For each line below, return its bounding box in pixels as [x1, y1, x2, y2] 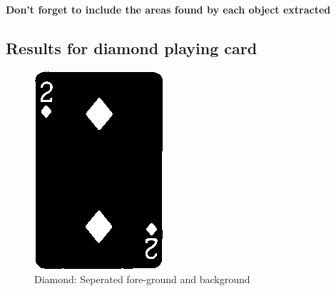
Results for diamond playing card [6, 36, 258, 58]
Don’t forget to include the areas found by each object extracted [6, 2, 331, 16]
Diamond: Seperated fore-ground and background [34, 272, 250, 287]
